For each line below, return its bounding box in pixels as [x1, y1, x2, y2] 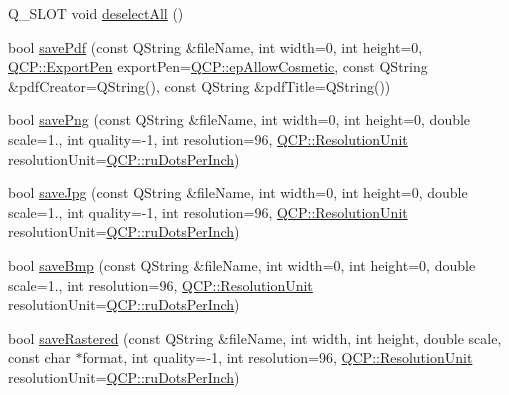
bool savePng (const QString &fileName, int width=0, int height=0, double [8, 109, 471, 130]
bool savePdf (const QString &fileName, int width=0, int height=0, [8, 36, 423, 57]
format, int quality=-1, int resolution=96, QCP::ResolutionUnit [82, 347, 473, 368]
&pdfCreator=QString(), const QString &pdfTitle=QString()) [8, 75, 391, 96]
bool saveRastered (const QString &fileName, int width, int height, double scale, [8, 327, 502, 348]
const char [8, 347, 71, 368]
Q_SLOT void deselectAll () [8, 3, 184, 23]
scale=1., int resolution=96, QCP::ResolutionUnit [8, 274, 313, 295]
